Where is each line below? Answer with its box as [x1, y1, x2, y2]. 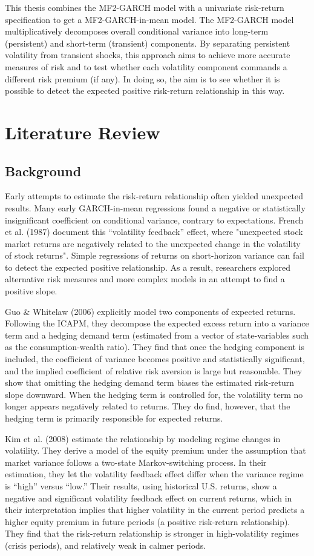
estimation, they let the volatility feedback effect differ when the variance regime [5, 468, 304, 480]
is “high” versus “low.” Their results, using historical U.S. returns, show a [5, 479, 277, 492]
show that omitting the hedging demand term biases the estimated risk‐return [5, 376, 295, 389]
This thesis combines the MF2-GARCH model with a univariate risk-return [5, 1, 284, 13]
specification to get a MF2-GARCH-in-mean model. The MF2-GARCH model [5, 13, 294, 25]
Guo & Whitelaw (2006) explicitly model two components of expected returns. [5, 305, 296, 317]
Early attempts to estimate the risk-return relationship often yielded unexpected [5, 190, 304, 202]
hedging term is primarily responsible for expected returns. [5, 412, 223, 425]
